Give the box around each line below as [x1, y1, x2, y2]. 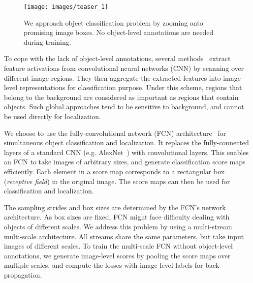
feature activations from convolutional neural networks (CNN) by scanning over [4, 63, 244, 73]
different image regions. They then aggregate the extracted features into [4, 72, 221, 83]
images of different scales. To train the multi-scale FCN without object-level [4, 241, 233, 251]
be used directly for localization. [4, 111, 101, 121]
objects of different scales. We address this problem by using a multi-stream [4, 221, 232, 231]
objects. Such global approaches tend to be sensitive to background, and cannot [4, 101, 244, 112]
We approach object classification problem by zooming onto [24, 17, 203, 28]
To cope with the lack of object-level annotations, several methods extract [4, 53, 231, 63]
